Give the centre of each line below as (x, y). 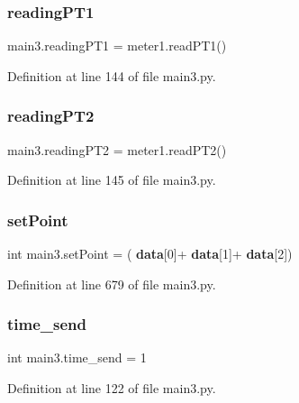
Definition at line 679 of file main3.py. (112, 284)
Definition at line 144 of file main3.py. (112, 75)
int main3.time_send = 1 (77, 357)
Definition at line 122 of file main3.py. (112, 388)
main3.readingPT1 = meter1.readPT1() (117, 46)
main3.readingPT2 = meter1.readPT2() (117, 149)
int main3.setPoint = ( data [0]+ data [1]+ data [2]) (150, 254)
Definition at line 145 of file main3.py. (112, 180)
